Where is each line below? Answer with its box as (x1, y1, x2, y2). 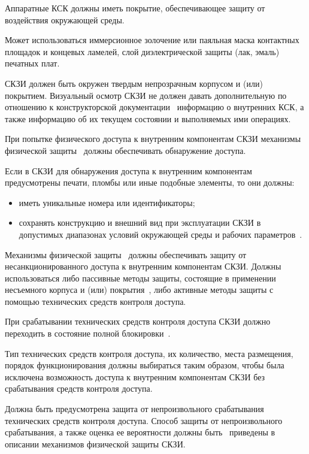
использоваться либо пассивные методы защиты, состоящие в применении (5, 271, 276, 284)
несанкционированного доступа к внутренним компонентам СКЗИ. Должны (5, 260, 281, 273)
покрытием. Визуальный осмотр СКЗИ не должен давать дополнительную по (5, 89, 287, 101)
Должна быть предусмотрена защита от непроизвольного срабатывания (5, 402, 264, 415)
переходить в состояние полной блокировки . (5, 327, 171, 340)
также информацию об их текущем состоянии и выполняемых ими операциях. (5, 112, 291, 125)
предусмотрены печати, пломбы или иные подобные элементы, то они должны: (5, 176, 295, 189)
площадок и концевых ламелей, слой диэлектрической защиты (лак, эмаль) (5, 45, 280, 57)
